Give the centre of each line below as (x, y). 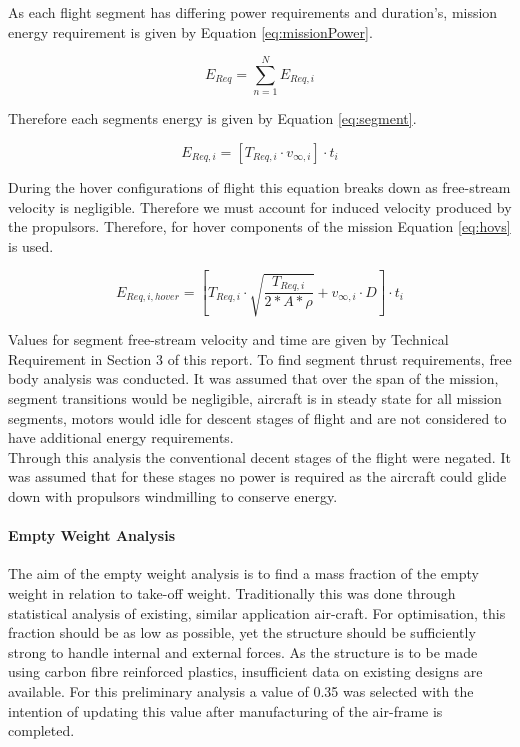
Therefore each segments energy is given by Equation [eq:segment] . (212, 118)
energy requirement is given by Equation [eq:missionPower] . (190, 31)
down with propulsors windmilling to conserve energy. (173, 496)
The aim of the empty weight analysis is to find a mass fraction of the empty (243, 573)
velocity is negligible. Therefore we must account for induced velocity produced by (260, 206)
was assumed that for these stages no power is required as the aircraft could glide (257, 476)
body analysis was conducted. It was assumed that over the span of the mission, (253, 378)
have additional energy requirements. (121, 437)
